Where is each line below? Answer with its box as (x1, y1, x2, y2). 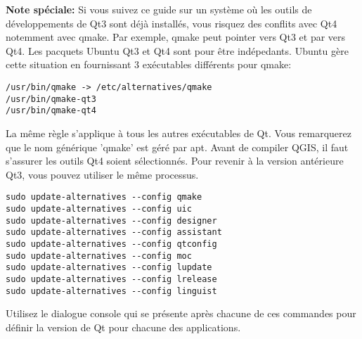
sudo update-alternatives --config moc (6, 250, 192, 261)
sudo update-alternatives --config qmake (6, 192, 202, 203)
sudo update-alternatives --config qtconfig (6, 238, 217, 249)
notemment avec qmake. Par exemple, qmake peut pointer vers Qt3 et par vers (6, 30, 346, 44)
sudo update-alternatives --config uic (6, 203, 192, 214)
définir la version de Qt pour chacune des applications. (6, 319, 241, 334)
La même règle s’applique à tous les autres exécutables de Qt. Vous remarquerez (6, 125, 351, 140)
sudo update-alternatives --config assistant (6, 227, 222, 238)
